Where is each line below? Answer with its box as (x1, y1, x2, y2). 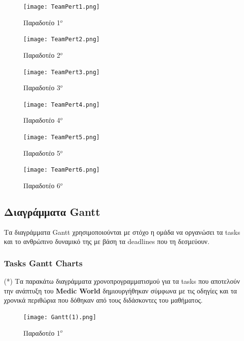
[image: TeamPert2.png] (23, 36, 100, 43)
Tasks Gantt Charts (4, 257, 83, 269)
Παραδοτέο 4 (23, 115, 60, 125)
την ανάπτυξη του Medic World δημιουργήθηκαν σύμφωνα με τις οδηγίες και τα (4, 285, 237, 295)
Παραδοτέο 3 (23, 82, 60, 93)
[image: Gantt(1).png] (23, 313, 97, 321)
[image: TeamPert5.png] (23, 134, 100, 141)
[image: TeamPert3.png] (23, 68, 100, 76)
